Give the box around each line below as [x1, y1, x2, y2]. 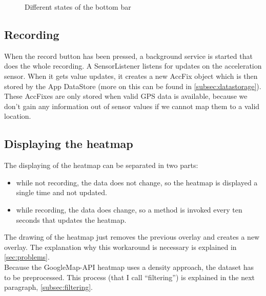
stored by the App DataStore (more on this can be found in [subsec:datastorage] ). [4, 80, 261, 91]
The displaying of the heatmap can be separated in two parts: [4, 160, 198, 171]
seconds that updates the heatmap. [16, 214, 127, 225]
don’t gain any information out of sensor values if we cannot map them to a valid [4, 100, 260, 111]
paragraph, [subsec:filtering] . [4, 282, 93, 292]
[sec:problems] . [4, 251, 50, 262]
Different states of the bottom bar [25, 2, 131, 12]
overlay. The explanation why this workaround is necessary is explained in [4, 241, 237, 252]
